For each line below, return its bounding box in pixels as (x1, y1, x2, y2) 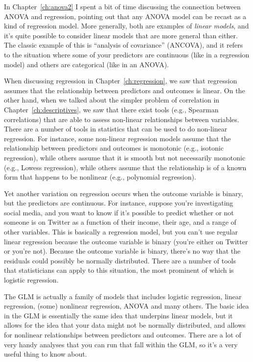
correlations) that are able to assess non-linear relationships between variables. (4, 114, 239, 124)
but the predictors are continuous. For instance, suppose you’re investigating (4, 198, 233, 208)
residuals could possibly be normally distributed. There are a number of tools (4, 255, 236, 265)
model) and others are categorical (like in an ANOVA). (4, 59, 169, 69)
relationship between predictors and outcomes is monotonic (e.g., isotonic (4, 143, 224, 153)
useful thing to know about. (4, 349, 87, 359)
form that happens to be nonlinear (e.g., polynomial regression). (4, 172, 196, 182)
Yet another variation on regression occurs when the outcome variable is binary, (4, 188, 243, 198)
